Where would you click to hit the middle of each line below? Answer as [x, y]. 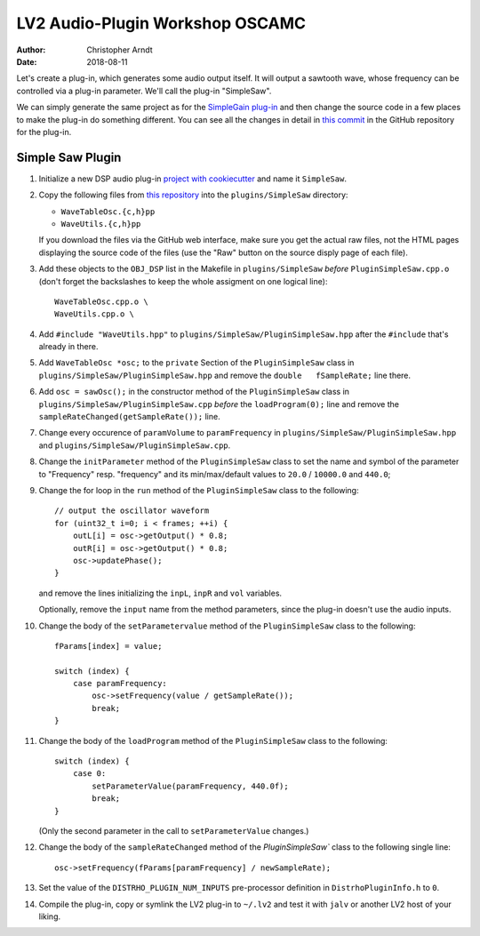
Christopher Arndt [120, 50]
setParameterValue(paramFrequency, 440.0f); [190, 786]
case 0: [89, 774]
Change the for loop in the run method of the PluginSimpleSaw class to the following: [199, 490]
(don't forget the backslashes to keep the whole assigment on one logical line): [183, 281]
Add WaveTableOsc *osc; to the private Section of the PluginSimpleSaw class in [196, 363]
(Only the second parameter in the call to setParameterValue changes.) [174, 830]
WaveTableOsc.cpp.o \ [101, 301]
